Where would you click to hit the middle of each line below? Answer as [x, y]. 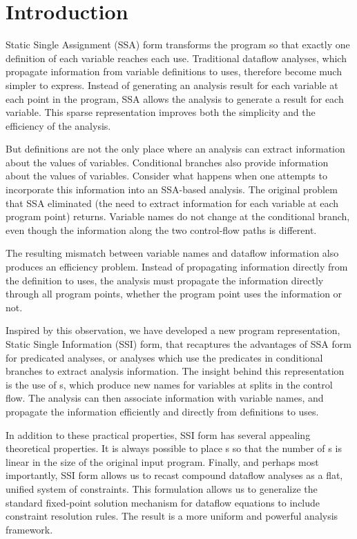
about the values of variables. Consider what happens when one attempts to [166, 176]
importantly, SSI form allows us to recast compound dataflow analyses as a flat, [174, 475]
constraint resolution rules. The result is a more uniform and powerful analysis [172, 516]
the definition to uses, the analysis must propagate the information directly [165, 280]
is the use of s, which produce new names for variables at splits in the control [169, 384]
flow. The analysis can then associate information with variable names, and [165, 398]
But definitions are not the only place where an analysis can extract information [175, 149]
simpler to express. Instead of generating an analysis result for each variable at [172, 85]
